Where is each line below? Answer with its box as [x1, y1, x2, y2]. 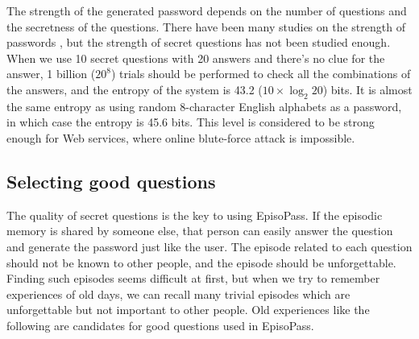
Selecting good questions [6, 168, 216, 193]
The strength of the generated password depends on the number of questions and [6, 2, 407, 19]
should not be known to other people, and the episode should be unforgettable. [6, 254, 396, 271]
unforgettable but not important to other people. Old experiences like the [6, 301, 370, 318]
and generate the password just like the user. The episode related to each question [6, 238, 413, 254]
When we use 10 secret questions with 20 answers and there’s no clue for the [6, 49, 385, 66]
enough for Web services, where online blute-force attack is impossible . [6, 129, 355, 146]
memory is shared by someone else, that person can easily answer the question [6, 222, 393, 239]
